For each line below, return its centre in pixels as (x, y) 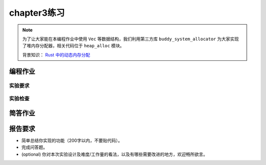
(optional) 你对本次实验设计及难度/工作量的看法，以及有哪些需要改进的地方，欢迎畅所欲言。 (115, 154)
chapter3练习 (37, 13)
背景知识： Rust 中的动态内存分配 (56, 55)
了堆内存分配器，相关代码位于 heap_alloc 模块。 (73, 46)
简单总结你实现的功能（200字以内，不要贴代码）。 (72, 140)
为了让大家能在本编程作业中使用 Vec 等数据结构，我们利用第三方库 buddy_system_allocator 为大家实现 (131, 39)
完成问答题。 (34, 147)
